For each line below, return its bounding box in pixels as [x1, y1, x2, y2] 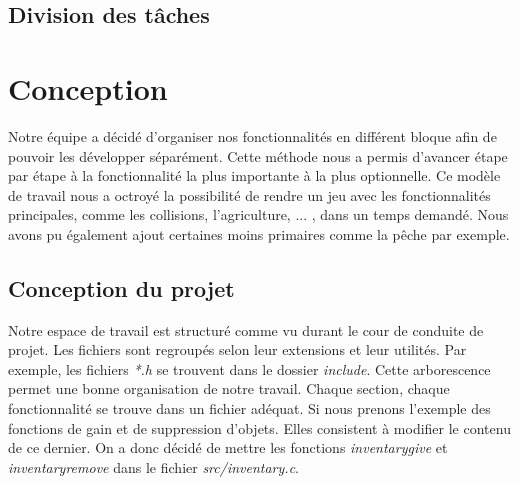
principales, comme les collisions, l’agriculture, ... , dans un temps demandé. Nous [8, 204, 509, 225]
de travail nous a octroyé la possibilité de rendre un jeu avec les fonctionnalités [8, 184, 491, 205]
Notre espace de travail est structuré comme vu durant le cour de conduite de [8, 319, 484, 340]
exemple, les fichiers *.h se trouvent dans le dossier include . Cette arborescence [8, 358, 491, 379]
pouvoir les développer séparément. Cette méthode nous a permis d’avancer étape [8, 145, 508, 166]
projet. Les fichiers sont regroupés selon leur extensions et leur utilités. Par [8, 339, 467, 360]
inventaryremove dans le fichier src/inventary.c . [8, 456, 299, 477]
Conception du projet [8, 272, 235, 303]
